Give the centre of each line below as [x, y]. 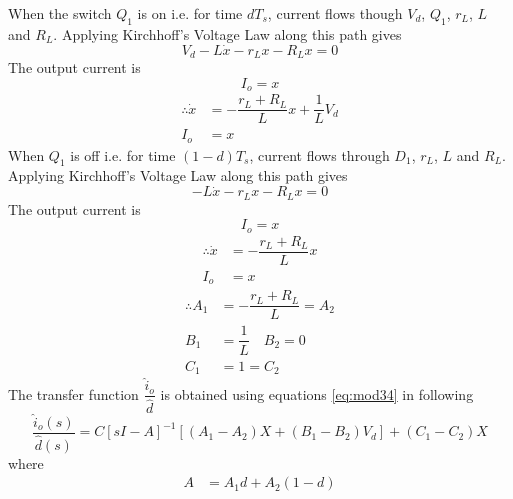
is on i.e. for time [190, 13]
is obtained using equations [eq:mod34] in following [317, 393]
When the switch [60, 13]
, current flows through [319, 154]
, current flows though [335, 13]
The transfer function [73, 393]
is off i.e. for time [123, 154]
